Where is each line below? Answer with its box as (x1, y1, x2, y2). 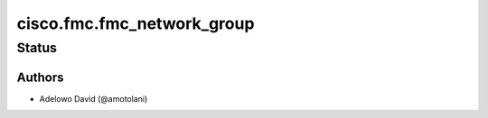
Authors (16, 69, 64, 85)
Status (16, 40, 58, 56)
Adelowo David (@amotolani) (39, 93, 148, 104)
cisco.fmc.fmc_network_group (16, 14, 255, 33)
